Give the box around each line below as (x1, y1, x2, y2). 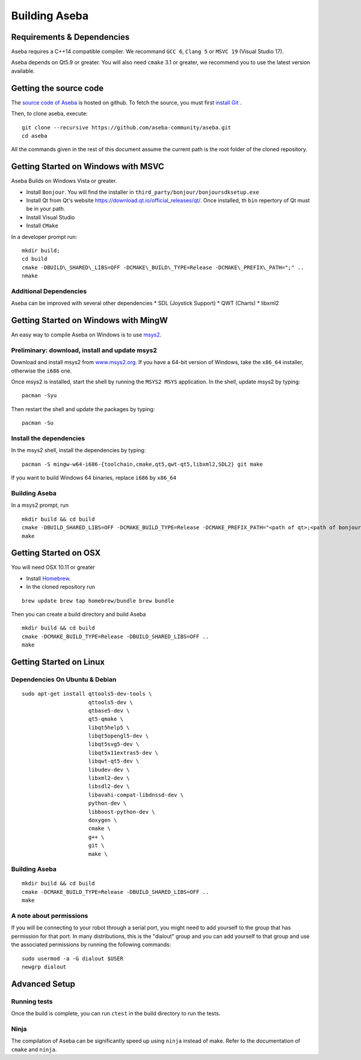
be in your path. (26, 205, 66, 212)
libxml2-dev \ (88, 775, 130, 782)
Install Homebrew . (26, 575, 71, 582)
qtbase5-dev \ (88, 707, 130, 714)
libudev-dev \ (88, 766, 130, 773)
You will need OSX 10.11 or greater (11, 563, 96, 571)
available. (11, 67, 35, 75)
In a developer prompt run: (11, 233, 78, 240)
